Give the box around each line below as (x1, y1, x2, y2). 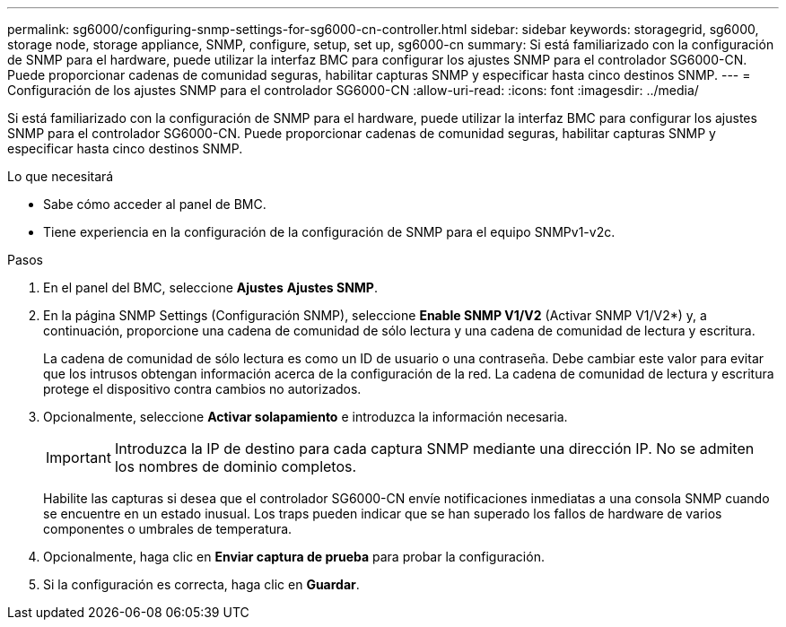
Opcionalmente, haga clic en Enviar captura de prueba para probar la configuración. (43, 549, 545, 564)
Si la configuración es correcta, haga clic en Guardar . (43, 577, 360, 592)
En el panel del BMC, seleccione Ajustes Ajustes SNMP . (43, 280, 378, 295)
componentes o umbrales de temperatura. (43, 521, 293, 536)
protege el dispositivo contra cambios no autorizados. (43, 381, 362, 396)
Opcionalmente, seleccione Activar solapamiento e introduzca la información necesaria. (43, 409, 568, 424)
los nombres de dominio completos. (114, 457, 357, 475)
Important (46, 448, 111, 466)
